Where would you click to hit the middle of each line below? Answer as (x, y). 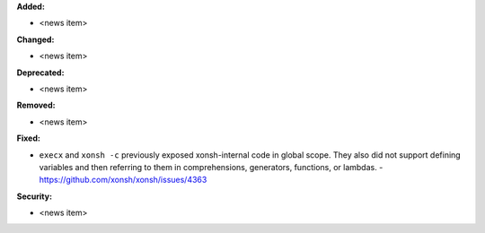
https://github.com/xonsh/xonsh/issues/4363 (123, 180)
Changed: (35, 39)
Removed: (36, 105)
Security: (35, 196)
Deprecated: (40, 73)
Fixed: (28, 138)
